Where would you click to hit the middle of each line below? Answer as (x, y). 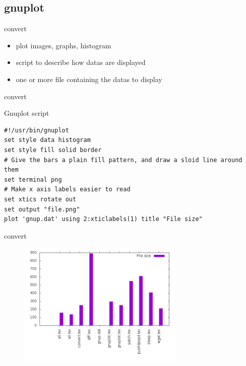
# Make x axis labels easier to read (67, 190)
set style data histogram (47, 140)
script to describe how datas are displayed (81, 62)
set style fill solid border (53, 150)
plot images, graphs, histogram (64, 45)
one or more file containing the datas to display (89, 79)
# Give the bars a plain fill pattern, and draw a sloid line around (123, 160)
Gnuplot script (27, 113)
